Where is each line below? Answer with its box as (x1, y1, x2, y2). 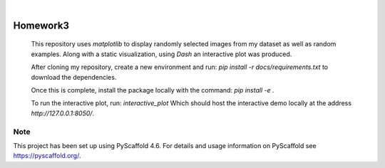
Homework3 (13, 19, 70, 31)
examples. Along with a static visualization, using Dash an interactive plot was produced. (31, 50, 292, 58)
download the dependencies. (31, 73, 117, 81)
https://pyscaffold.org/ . (13, 152, 81, 160)
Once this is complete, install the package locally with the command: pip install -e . (31, 85, 274, 94)
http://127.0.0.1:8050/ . (31, 109, 95, 117)
